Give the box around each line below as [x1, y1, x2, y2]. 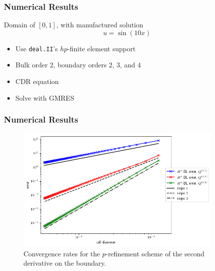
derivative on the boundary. [23, 258, 106, 268]
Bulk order [15, 60, 48, 70]
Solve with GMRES [15, 92, 74, 103]
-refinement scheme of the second [106, 248, 205, 258]
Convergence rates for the [23, 248, 100, 258]
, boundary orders [53, 60, 107, 70]
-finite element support [67, 43, 136, 53]
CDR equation [15, 76, 59, 86]
